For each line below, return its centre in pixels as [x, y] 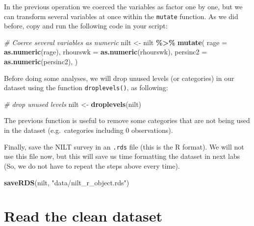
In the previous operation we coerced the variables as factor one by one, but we [123, 6]
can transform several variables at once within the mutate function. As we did [121, 16]
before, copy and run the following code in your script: [86, 26]
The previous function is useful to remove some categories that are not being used [127, 120]
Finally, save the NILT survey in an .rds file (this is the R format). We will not [124, 146]
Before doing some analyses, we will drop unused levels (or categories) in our [119, 78]
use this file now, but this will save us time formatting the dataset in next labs [122, 156]
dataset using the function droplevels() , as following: [86, 88]
